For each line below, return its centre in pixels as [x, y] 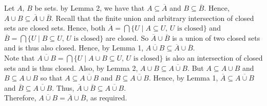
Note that [20, 57]
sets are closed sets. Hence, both [55, 28]
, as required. [107, 98]
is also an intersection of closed [214, 57]
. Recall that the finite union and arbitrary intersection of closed [153, 18]
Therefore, [20, 98]
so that [51, 78]
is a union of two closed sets [216, 37]
